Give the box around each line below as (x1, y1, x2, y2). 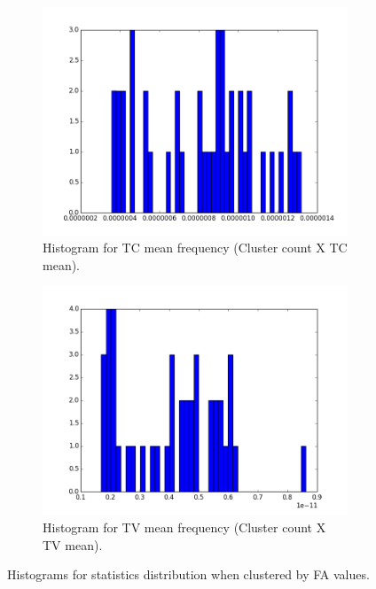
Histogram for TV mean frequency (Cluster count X (43, 517, 326, 536)
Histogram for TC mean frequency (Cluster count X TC (43, 238, 348, 257)
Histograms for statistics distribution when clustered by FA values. (7, 565, 370, 584)
